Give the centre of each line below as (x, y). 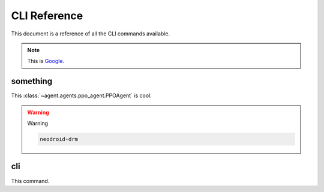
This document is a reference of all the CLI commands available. (91, 34)
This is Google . (46, 61)
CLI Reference (47, 16)
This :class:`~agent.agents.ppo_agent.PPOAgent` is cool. (82, 95)
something (32, 81)
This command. (30, 181)
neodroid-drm (59, 139)
